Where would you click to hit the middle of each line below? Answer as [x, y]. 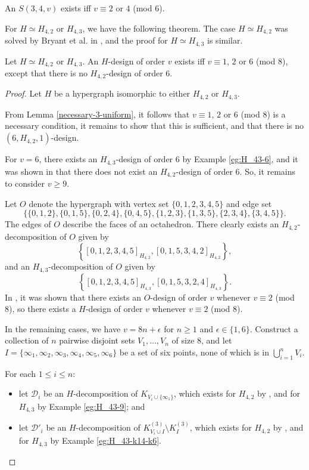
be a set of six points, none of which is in [194, 352]
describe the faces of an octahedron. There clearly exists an [171, 224]
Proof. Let [23, 93]
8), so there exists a [40, 309]
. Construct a [274, 328]
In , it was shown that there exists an [73, 297]
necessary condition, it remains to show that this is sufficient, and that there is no [154, 126]
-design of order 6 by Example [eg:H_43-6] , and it [207, 159]
